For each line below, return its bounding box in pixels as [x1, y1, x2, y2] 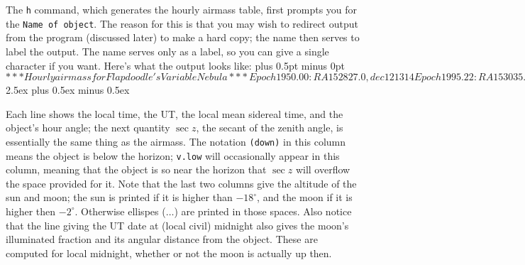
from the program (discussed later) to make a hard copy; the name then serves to [6, 30, 360, 45]
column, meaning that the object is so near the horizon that [6, 162, 267, 177]
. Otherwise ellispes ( [74, 203, 166, 218]
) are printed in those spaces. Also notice [174, 203, 352, 218]
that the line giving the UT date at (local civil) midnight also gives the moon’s [6, 217, 349, 232]
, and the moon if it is [257, 190, 353, 205]
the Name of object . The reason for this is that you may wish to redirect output [6, 16, 358, 31]
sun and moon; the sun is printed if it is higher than [6, 190, 233, 205]
